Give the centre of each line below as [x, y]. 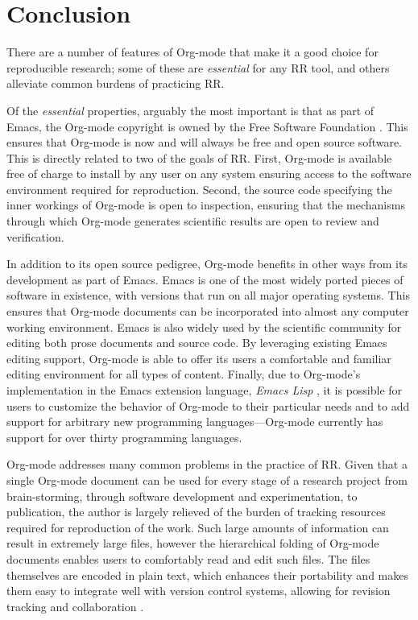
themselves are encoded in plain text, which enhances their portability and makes [207, 575]
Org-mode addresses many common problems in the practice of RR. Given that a [207, 464]
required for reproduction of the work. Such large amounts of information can [198, 527]
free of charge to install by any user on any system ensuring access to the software [209, 174]
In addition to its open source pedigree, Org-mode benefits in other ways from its [207, 264]
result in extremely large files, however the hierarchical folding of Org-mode [193, 543]
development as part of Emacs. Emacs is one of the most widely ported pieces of [205, 279]
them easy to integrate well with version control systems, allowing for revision [199, 591]
